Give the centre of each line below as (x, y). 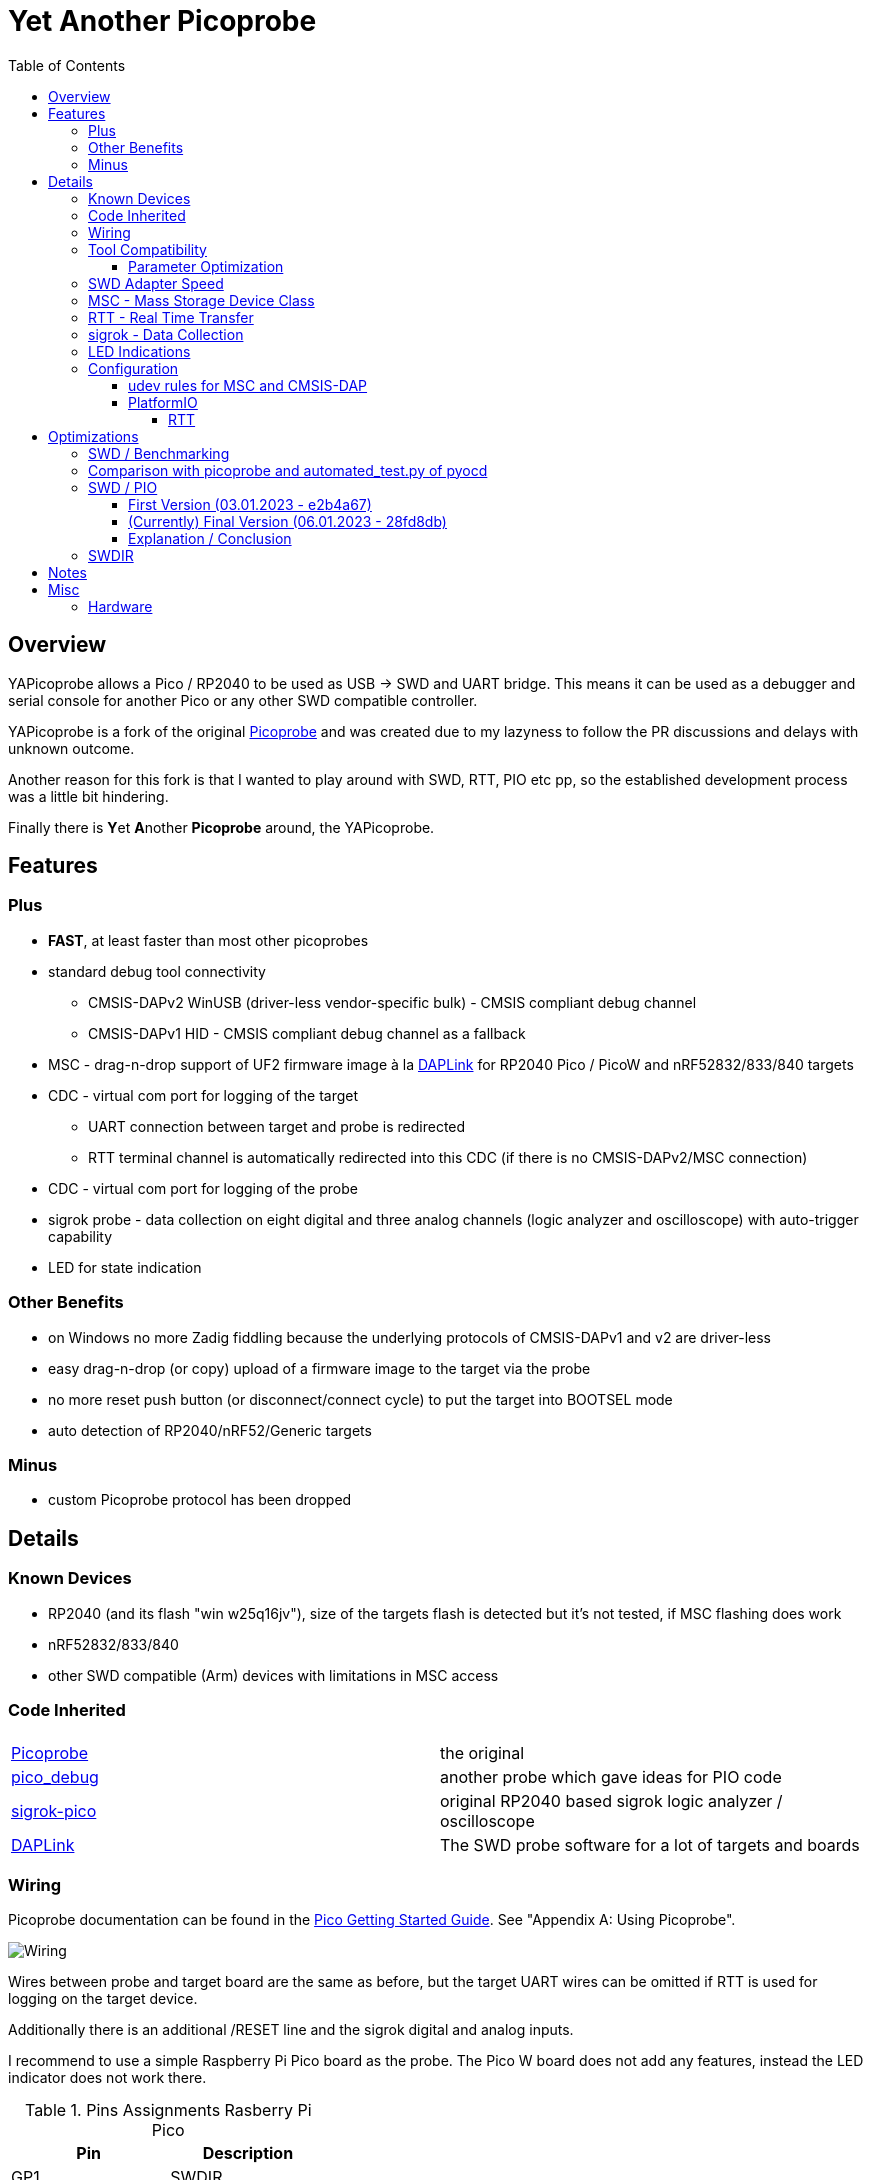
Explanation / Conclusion (210, 538)
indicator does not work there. (107, 2078)
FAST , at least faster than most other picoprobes (208, 940)
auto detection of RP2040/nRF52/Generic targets (210, 1430)
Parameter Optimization (206, 266)
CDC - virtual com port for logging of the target (203, 1095)
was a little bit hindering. (88, 796)
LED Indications (139, 351)
